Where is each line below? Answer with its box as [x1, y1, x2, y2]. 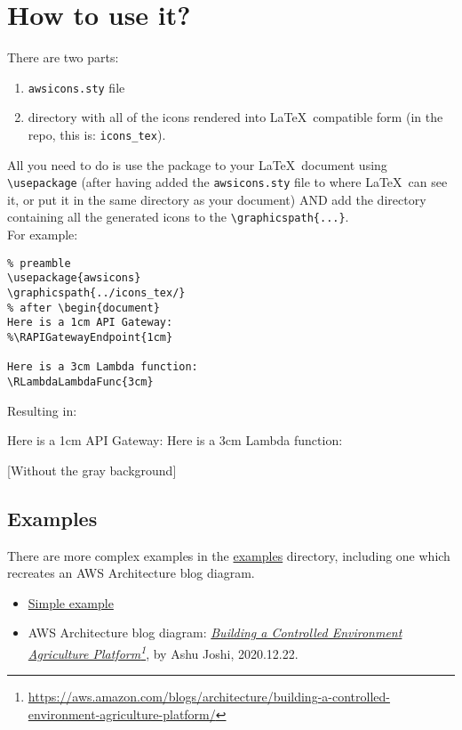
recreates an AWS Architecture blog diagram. [7, 564, 255, 582]
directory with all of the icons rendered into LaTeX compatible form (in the [28, 108, 443, 126]
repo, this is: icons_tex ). [28, 125, 166, 143]
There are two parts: [7, 48, 119, 67]
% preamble [7, 256, 71, 270]
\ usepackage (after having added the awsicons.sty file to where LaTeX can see [7, 173, 448, 191]
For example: [7, 225, 78, 244]
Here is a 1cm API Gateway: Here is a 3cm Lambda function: [7, 431, 343, 450]
